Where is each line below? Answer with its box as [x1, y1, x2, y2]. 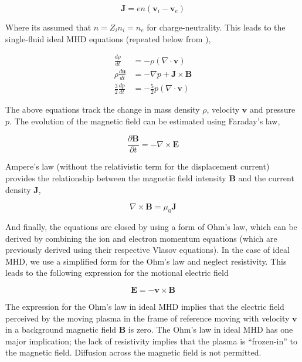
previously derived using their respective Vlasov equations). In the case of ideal [5, 243, 290, 256]
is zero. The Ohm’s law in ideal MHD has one [128, 323, 293, 336]
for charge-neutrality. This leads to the [147, 21, 286, 33]
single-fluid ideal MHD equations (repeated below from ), [5, 32, 211, 45]
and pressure [250, 103, 296, 116]
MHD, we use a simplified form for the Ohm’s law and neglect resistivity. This [5, 255, 287, 267]
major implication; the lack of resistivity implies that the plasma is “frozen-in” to [5, 334, 297, 347]
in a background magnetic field [5, 323, 117, 336]
